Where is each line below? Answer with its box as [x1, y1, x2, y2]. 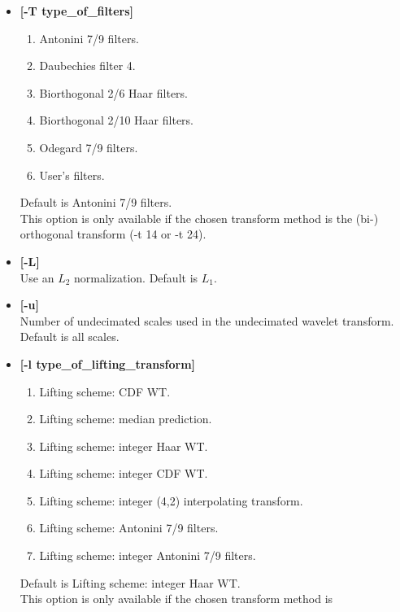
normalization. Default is [74, 269, 198, 286]
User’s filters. [39, 166, 105, 183]
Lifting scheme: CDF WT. [39, 382, 171, 400]
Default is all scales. [20, 328, 120, 345]
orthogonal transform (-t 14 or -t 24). [20, 225, 207, 243]
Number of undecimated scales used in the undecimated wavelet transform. [20, 312, 394, 329]
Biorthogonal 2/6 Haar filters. [39, 84, 188, 101]
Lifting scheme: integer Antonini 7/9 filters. [39, 547, 256, 564]
